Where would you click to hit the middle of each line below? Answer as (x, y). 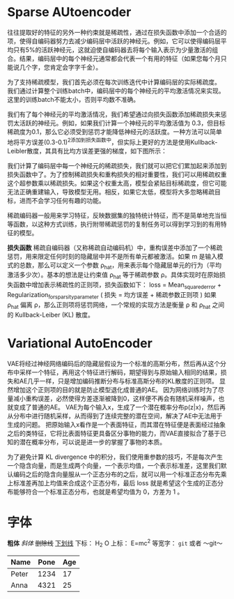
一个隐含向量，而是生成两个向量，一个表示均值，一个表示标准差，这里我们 (114, 465)
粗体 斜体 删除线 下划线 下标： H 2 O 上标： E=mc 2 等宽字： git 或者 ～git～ (115, 543)
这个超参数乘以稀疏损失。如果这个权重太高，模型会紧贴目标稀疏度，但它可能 (117, 183)
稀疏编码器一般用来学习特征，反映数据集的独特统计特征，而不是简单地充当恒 (117, 215)
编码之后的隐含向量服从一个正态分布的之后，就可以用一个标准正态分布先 (117, 474)
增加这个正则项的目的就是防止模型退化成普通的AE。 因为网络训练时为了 (116, 389)
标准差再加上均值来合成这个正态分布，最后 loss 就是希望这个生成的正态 (115, 483)
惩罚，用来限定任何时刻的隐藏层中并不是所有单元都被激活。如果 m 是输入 (112, 256)
